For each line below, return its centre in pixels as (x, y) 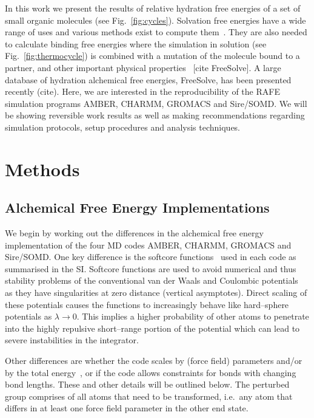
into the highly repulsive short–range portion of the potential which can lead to (152, 328)
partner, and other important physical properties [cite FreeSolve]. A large (143, 67)
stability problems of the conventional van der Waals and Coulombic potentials (152, 280)
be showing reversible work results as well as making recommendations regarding (155, 115)
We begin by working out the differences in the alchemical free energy (134, 233)
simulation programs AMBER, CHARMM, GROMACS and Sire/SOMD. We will (156, 103)
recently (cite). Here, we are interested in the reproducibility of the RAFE (142, 91)
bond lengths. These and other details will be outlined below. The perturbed (147, 384)
